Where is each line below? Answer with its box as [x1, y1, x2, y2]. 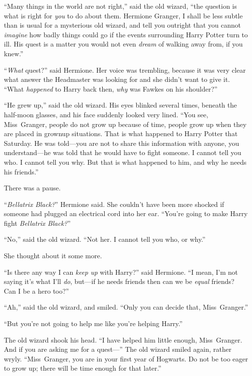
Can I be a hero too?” [4, 285, 69, 296]
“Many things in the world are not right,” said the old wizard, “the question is [4, 1, 237, 11]
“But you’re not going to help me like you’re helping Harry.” [4, 318, 183, 329]
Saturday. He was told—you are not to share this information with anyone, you [4, 138, 239, 148]
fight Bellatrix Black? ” [4, 218, 71, 228]
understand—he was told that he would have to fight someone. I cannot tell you [4, 147, 241, 157]
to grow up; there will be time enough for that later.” [4, 363, 161, 373]
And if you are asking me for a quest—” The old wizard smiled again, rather [4, 344, 232, 354]
